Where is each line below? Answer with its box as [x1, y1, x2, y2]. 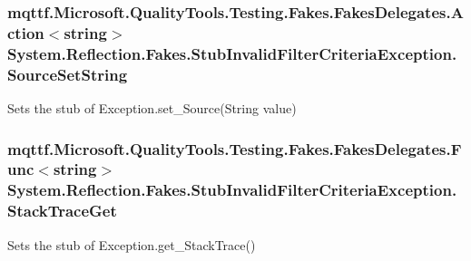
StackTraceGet [7, 199, 117, 222]
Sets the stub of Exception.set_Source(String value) [7, 98, 297, 117]
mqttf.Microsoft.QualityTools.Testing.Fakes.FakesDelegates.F [7, 137, 462, 159]
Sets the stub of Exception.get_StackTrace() [7, 235, 256, 254]
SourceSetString [7, 63, 128, 85]
